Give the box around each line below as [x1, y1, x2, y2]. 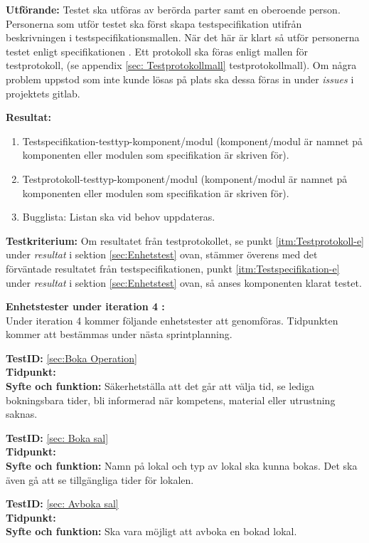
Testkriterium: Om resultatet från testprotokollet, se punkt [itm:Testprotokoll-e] [6, 233, 364, 248]
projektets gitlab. [6, 85, 80, 100]
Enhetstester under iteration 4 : [6, 299, 165, 314]
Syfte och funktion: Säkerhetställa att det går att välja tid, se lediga [6, 379, 315, 394]
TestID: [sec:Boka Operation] [6, 350, 137, 365]
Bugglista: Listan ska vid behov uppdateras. [22, 209, 215, 224]
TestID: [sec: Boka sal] [6, 430, 109, 445]
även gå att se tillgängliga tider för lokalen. [6, 472, 194, 487]
